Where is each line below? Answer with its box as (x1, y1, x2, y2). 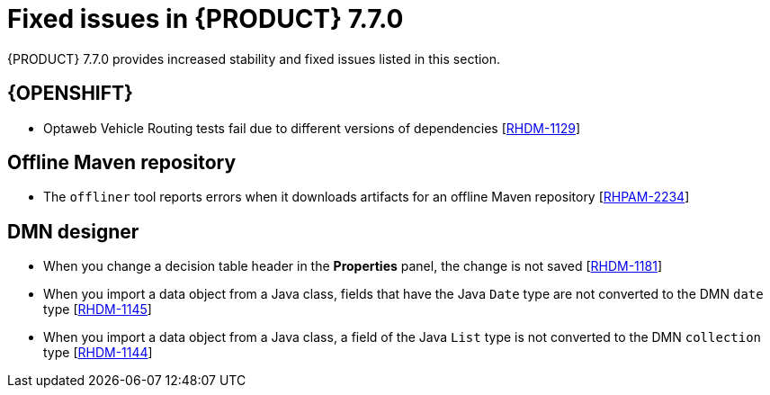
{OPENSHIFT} (7, 82, 133, 105)
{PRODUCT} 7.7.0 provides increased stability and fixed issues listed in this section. (7, 50, 501, 67)
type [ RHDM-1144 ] (43, 345, 153, 361)
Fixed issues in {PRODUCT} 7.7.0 (7, 4, 404, 34)
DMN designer (7, 220, 139, 243)
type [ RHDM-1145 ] (43, 301, 152, 318)
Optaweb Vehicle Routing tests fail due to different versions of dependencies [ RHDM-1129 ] (43, 120, 581, 136)
